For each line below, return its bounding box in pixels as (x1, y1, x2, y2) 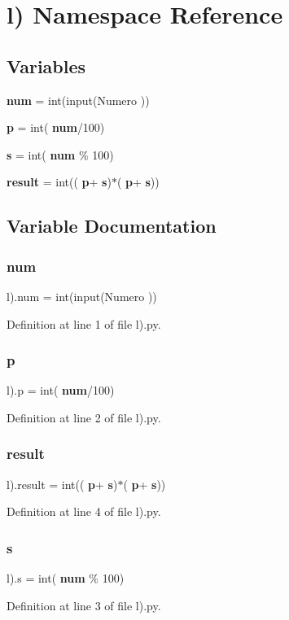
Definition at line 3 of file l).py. (7, 596, 161, 613)
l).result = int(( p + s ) (7, 475, 118, 492)
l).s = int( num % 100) (7, 570, 125, 587)
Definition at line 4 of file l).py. (7, 503, 161, 520)
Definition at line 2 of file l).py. (7, 408, 161, 426)
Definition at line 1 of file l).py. (7, 315, 161, 332)
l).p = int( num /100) (7, 382, 115, 399)
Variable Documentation (7, 213, 217, 238)
